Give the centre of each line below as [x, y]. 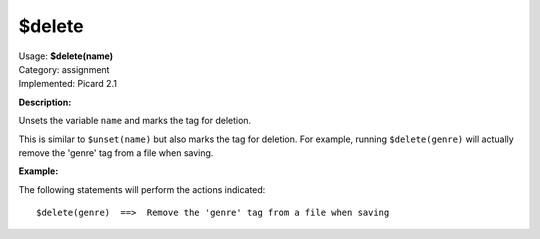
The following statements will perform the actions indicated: [142, 189]
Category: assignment [64, 69]
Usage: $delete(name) [66, 56]
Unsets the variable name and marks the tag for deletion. [135, 121]
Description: [45, 102]
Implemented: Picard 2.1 [67, 84]
